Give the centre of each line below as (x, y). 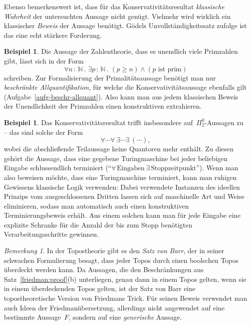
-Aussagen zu (224, 122)
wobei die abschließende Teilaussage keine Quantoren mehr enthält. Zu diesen (119, 149)
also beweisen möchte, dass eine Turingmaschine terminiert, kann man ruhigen (120, 177)
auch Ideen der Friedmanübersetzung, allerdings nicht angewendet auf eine (114, 307)
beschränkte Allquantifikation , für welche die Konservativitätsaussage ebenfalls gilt (125, 87)
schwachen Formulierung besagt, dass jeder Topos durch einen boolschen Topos (121, 260)
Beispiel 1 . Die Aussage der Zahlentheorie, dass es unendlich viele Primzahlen (121, 51)
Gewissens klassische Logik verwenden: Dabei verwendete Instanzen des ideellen (122, 187)
